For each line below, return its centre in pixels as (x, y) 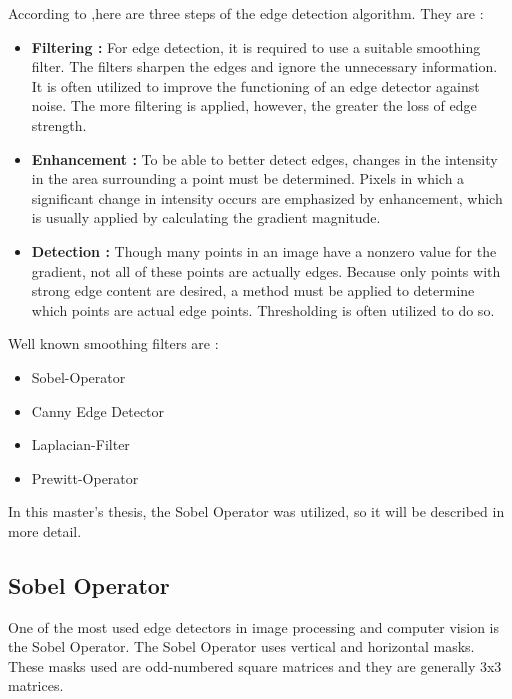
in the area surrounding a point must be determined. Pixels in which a (248, 178)
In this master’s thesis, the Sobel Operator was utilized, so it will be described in (256, 511)
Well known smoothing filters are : (113, 343)
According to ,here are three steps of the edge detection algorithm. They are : (246, 13)
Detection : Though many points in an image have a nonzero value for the (264, 250)
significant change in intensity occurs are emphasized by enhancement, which (267, 197)
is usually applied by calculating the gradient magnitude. (206, 217)
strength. (59, 124)
